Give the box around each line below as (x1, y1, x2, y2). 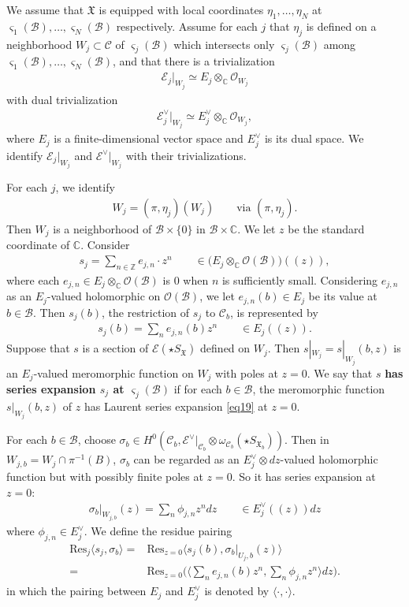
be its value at (308, 288, 377, 304)
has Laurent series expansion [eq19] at (84, 397, 268, 414)
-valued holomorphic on (46, 288, 161, 304)
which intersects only (173, 35, 275, 52)
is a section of (82, 340, 149, 356)
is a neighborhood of (53, 221, 152, 237)
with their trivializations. (125, 147, 247, 163)
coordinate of (6, 236, 70, 253)
